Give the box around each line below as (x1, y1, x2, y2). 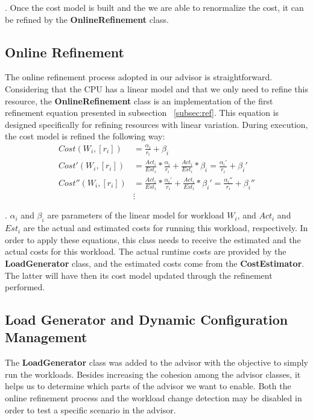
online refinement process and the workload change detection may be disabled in (5, 392, 302, 404)
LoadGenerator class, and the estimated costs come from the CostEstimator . (5, 256, 305, 269)
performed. (5, 281, 45, 293)
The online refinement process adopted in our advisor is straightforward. (5, 71, 273, 83)
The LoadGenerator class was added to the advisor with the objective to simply (5, 356, 308, 369)
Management (5, 328, 87, 346)
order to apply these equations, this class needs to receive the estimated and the (5, 233, 301, 246)
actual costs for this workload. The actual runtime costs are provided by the (5, 245, 286, 258)
